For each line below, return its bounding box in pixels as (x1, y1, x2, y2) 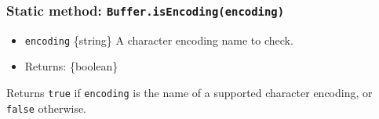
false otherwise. (6, 99, 87, 116)
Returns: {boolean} (24, 58, 118, 74)
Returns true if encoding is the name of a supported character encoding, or (6, 85, 373, 101)
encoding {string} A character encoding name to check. (24, 31, 293, 48)
